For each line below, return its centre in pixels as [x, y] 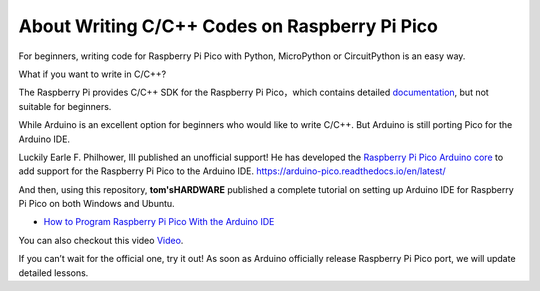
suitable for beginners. [65, 106]
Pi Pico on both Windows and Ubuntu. [96, 204]
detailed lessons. [53, 272]
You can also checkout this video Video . [101, 240]
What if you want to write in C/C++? [92, 74]
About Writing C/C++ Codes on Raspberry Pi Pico [228, 26]
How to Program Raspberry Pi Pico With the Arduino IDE [159, 222]
